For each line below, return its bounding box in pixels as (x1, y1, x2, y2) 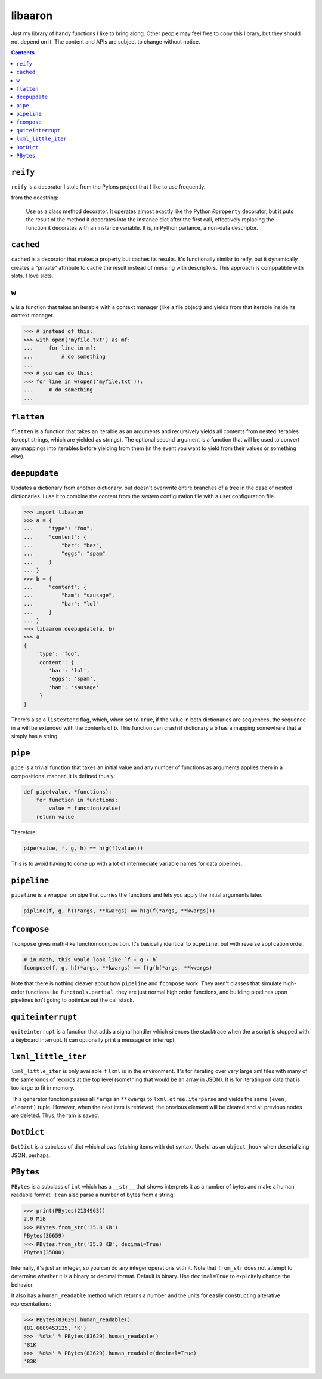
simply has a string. (11, 733, 59, 740)
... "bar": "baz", (23, 542, 103, 549)
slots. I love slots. (11, 272, 54, 280)
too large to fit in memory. (11, 1084, 75, 1091)
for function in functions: (36, 797, 119, 803)
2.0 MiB (23, 1216, 46, 1223)
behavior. (11, 1281, 34, 1288)
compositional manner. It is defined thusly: (11, 772, 116, 779)
